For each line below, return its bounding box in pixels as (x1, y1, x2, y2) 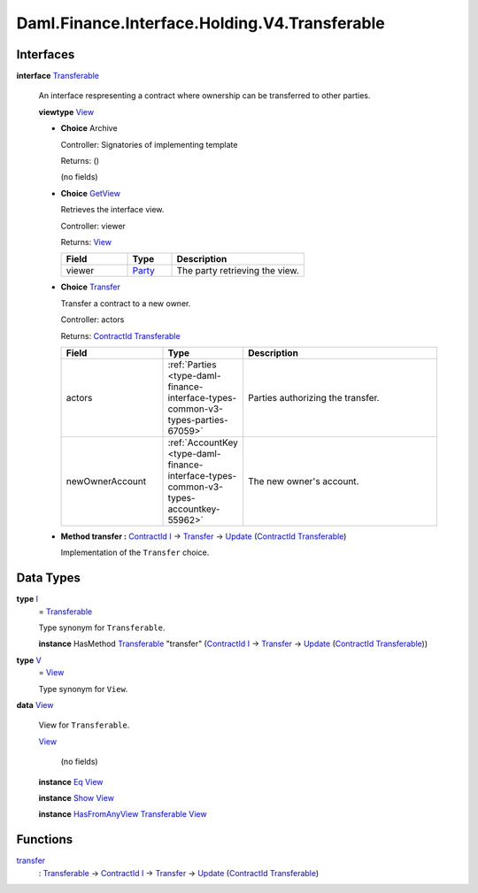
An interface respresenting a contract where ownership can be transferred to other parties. (38, 90, 371, 101)
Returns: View (60, 236, 112, 247)
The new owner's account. (248, 474, 359, 487)
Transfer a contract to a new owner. (60, 297, 191, 309)
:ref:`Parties (167, 358, 217, 371)
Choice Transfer (60, 281, 121, 292)
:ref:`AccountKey (167, 436, 238, 449)
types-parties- (167, 413, 229, 426)
